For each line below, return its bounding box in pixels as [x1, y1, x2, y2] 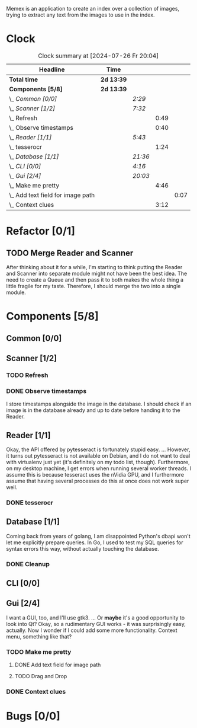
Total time [9, 75, 38, 84]
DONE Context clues [6, 688, 66, 696]
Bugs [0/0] [6, 710, 60, 723]
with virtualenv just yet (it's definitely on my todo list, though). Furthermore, [6, 458, 190, 465]
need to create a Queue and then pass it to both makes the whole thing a [6, 276, 184, 283]
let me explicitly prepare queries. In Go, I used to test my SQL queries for [6, 539, 183, 546]
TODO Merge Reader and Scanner [6, 248, 134, 258]
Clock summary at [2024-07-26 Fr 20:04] [38, 52, 159, 60]
